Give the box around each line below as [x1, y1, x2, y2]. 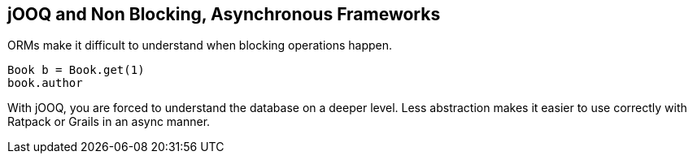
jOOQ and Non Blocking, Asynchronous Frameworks [7, 4, 441, 24]
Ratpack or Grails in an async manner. [7, 115, 211, 129]
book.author [7, 76, 83, 90]
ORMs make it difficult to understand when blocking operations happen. [7, 38, 393, 53]
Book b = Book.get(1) [7, 63, 145, 77]
